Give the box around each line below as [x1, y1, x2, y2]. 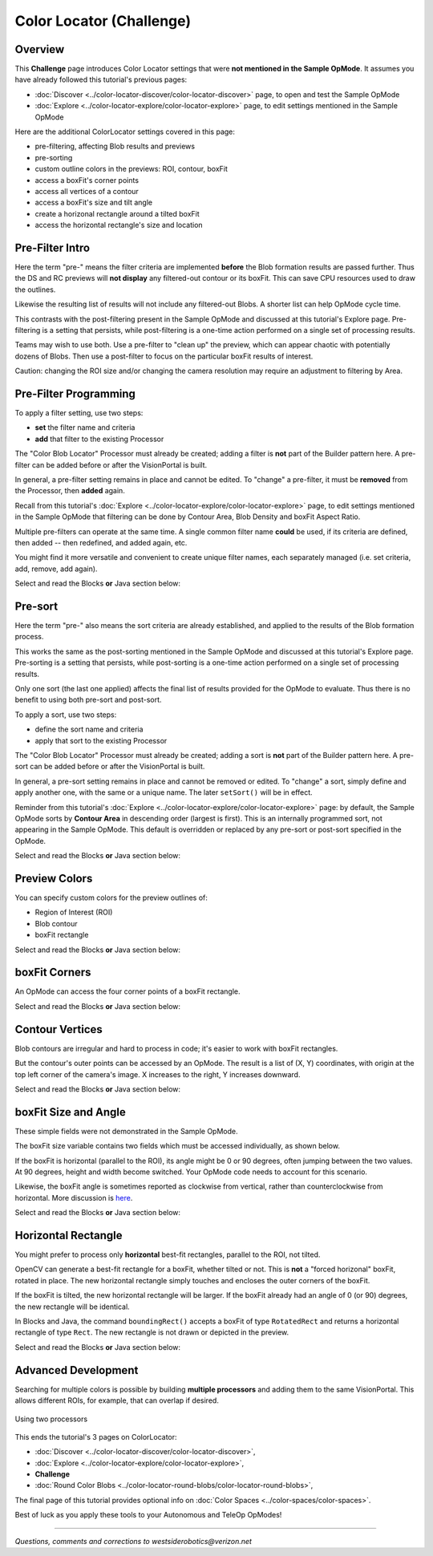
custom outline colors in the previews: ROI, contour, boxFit [34, 164, 229, 174]
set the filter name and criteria [34, 423, 136, 432]
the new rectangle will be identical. [14, 1302, 130, 1311]
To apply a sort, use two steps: [14, 710, 117, 719]
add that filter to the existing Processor [34, 434, 164, 444]
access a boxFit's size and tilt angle [34, 197, 152, 208]
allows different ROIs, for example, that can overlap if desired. [14, 1396, 220, 1405]
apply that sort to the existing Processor [34, 735, 168, 745]
